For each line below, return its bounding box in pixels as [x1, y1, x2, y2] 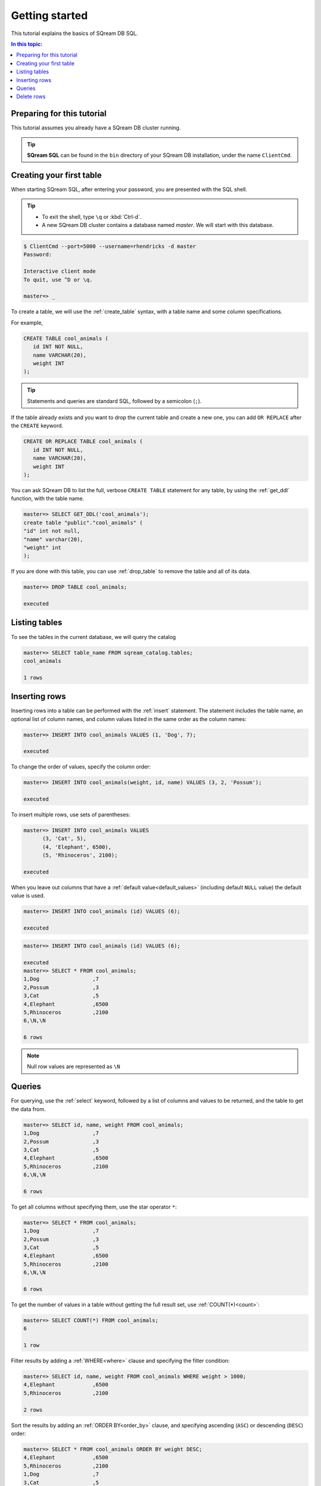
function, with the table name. [11, 495, 84, 502]
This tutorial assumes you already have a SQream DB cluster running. [11, 124, 181, 131]
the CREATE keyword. [11, 422, 64, 429]
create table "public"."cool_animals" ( [23, 519, 143, 526]
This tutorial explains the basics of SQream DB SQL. [11, 30, 139, 37]
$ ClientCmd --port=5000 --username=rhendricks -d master [23, 243, 196, 250]
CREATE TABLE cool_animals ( [23, 335, 109, 342]
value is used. [11, 892, 45, 899]
